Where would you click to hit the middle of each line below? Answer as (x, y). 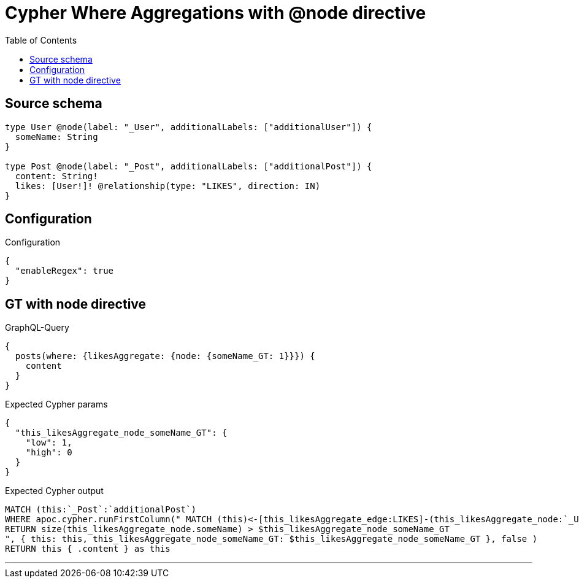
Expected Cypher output (54, 491)
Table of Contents (41, 40)
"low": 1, (49, 443)
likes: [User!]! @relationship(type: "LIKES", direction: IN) (168, 186)
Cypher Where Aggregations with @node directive (216, 13)
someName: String (56, 137)
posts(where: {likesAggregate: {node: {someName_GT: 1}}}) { (165, 356)
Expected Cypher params (56, 404)
